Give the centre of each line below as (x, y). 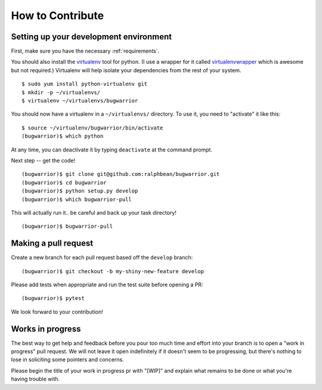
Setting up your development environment (92, 37)
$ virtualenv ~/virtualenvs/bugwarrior (80, 101)
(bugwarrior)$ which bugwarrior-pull (77, 199)
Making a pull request (52, 244)
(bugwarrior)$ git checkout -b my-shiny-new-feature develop (113, 271)
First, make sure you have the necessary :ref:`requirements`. (85, 51)
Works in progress (46, 329)
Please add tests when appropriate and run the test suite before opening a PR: (107, 284)
